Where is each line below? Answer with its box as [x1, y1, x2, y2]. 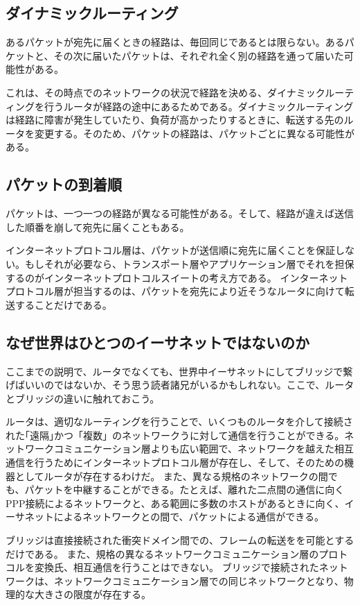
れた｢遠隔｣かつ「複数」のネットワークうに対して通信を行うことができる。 [6, 427, 345, 442]
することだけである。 [15, 297, 112, 312]
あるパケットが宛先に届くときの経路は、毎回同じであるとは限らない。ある [6, 35, 345, 49]
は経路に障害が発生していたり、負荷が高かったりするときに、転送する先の [6, 112, 344, 127]
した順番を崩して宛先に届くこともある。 [6, 219, 190, 234]
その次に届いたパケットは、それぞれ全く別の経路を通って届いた [53, 48, 344, 62]
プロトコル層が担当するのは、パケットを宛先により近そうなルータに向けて [6, 284, 345, 298]
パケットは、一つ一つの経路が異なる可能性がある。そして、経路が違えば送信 [6, 206, 354, 221]
